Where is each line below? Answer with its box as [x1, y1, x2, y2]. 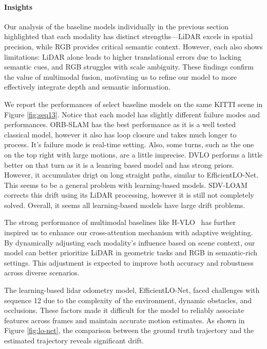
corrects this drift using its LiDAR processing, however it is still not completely [4, 189, 254, 200]
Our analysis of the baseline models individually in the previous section [4, 21, 228, 31]
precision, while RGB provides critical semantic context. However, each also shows [4, 41, 263, 51]
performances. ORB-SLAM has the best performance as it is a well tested [4, 119, 236, 130]
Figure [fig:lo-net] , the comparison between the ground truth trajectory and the [4, 325, 254, 336]
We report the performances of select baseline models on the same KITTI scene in [4, 98, 263, 109]
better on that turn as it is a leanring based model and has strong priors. [4, 159, 234, 170]
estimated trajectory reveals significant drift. [4, 335, 144, 346]
